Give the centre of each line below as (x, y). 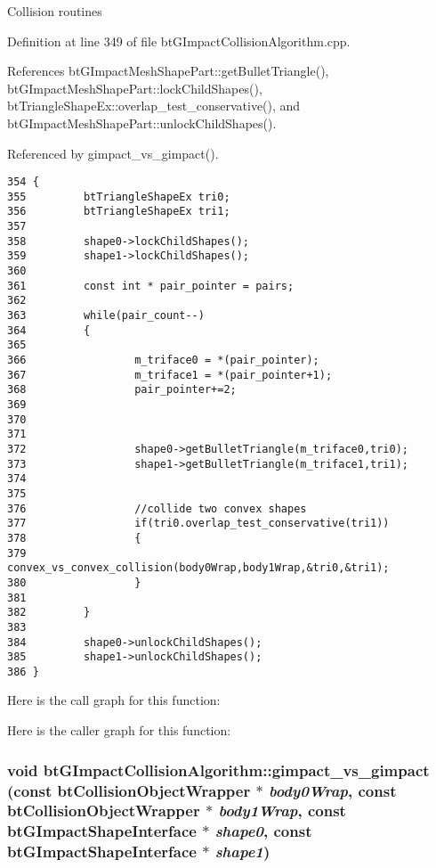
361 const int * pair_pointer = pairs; (151, 286)
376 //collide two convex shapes (157, 508)
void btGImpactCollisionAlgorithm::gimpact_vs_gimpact (218, 770)
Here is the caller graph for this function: (119, 730)
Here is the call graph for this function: (114, 700)
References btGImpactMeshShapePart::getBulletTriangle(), (168, 71)
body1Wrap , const (282, 811)
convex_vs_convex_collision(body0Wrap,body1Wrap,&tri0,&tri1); (198, 568)
